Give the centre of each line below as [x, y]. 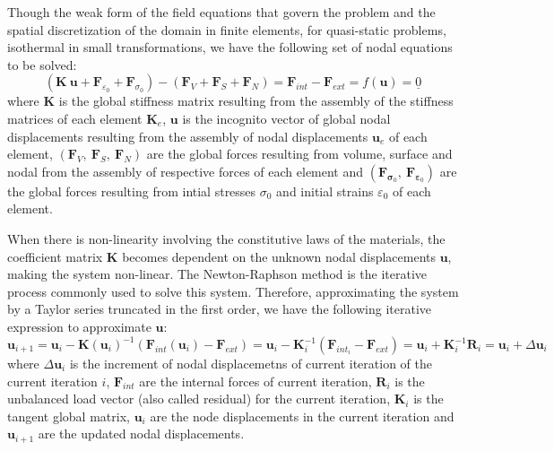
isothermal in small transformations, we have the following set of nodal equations [230, 47]
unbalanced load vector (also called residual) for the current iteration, [199, 399]
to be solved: [42, 64]
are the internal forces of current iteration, [255, 381]
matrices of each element [75, 118]
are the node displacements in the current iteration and [302, 416]
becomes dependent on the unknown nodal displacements [279, 256]
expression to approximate [79, 326]
